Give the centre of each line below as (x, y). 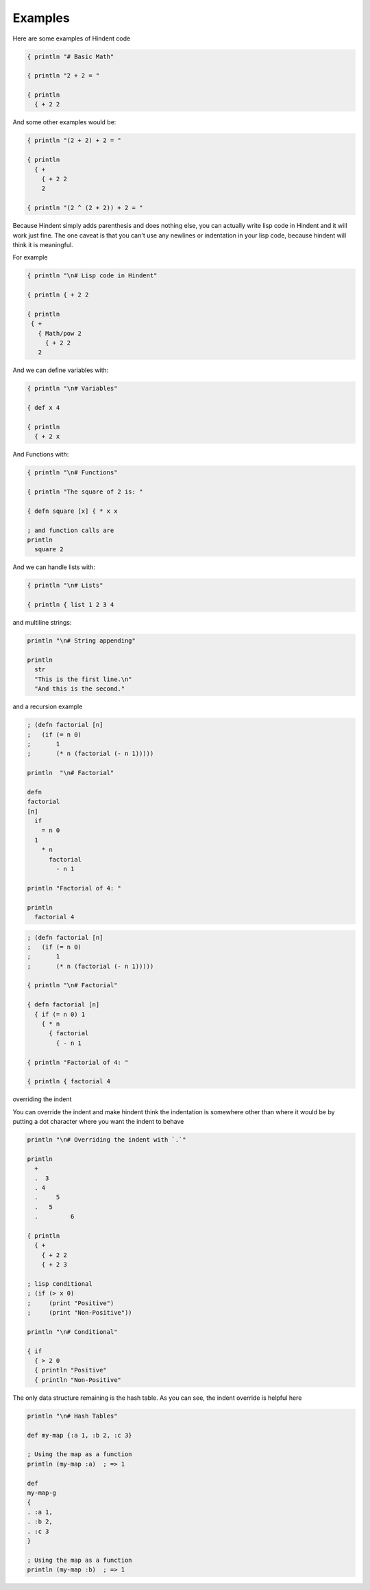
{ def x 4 (44, 408)
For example (30, 257)
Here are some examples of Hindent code (72, 38)
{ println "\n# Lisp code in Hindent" (92, 276)
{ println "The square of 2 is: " (85, 492)
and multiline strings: (42, 623)
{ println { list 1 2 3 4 (71, 605)
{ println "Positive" (71, 1370)
